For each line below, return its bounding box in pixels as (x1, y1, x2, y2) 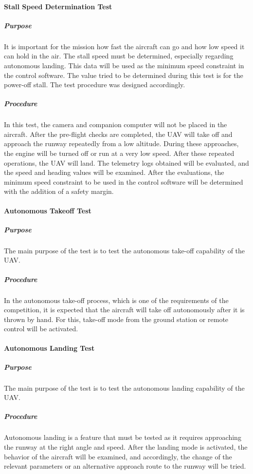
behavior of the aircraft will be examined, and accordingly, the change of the (4, 451, 232, 461)
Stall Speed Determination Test (4, 1, 112, 11)
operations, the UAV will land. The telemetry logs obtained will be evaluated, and (4, 157, 249, 168)
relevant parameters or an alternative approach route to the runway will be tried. (4, 461, 246, 471)
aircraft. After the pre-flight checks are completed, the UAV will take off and (4, 129, 233, 139)
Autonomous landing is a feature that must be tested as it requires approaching (4, 432, 241, 442)
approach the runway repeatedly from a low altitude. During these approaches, (4, 138, 239, 149)
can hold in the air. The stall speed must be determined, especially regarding (4, 51, 234, 61)
